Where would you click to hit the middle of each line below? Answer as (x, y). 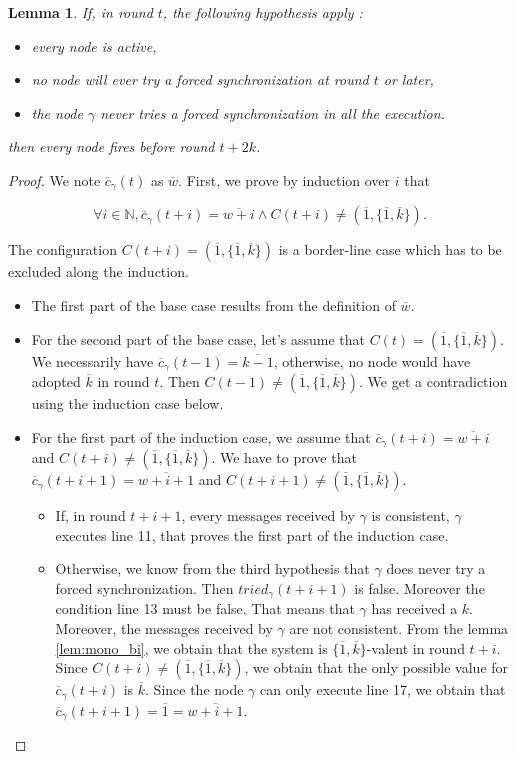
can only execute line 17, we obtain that (383, 689)
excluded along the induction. (98, 271)
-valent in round (415, 647)
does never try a (436, 568)
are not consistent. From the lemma (399, 627)
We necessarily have (92, 360)
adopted (56, 381)
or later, (408, 79)
